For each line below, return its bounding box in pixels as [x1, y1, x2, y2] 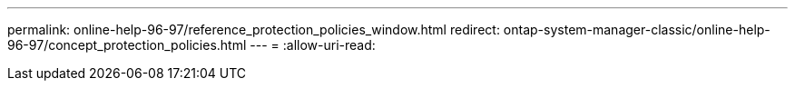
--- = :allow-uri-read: [250, 37, 376, 53]
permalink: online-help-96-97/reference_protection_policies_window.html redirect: [7, 22, 500, 37]
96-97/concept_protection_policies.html [7, 37, 247, 53]
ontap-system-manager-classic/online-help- [503, 22, 770, 37]
